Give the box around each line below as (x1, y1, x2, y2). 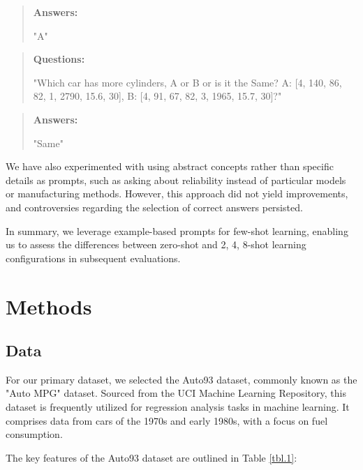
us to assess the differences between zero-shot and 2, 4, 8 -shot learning (6, 237, 306, 252)
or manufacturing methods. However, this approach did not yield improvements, (6, 186, 348, 201)
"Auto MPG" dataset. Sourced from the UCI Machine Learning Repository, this (6, 386, 346, 400)
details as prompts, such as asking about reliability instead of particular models (6, 172, 346, 187)
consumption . (6, 427, 63, 441)
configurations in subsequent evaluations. (6, 250, 181, 265)
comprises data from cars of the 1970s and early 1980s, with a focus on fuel (6, 413, 328, 427)
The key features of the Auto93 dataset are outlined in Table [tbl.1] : (6, 450, 297, 464)
